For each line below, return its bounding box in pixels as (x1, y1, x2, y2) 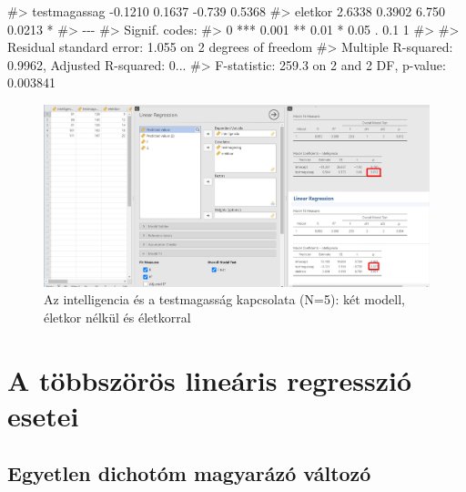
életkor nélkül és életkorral (44, 307, 191, 326)
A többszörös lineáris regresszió (7, 361, 412, 398)
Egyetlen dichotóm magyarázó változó (7, 459, 371, 487)
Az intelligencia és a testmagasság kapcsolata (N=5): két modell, (44, 290, 405, 309)
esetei (7, 396, 79, 434)
